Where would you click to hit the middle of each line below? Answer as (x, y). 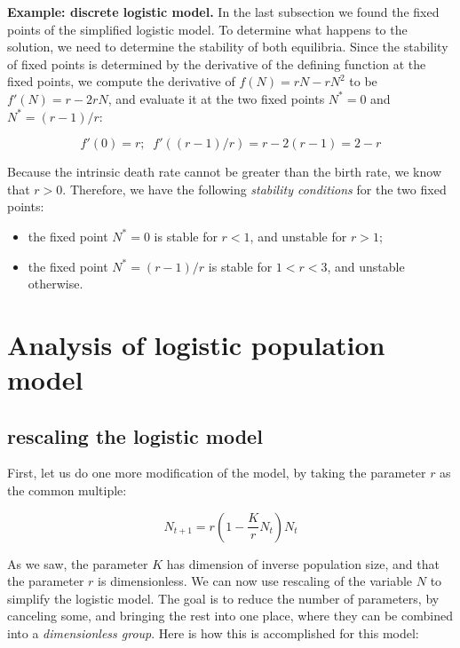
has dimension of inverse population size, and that (303, 563)
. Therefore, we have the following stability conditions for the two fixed (254, 189)
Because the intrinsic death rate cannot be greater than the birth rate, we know (225, 172)
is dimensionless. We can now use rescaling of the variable (255, 581)
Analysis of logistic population (196, 344)
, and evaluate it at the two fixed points (216, 98)
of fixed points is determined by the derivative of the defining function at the (217, 63)
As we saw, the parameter (78, 563)
